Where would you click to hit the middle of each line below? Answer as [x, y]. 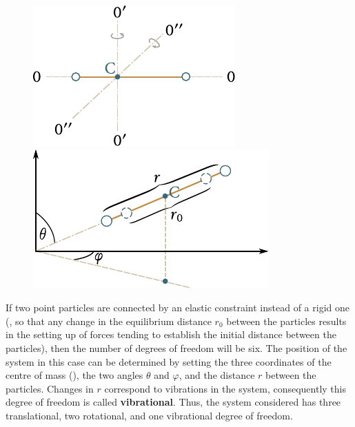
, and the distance [217, 375]
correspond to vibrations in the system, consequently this [225, 388]
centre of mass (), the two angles [74, 375]
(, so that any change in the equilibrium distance [109, 321]
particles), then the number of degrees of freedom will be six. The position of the [176, 347]
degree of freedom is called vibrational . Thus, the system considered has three [173, 402]
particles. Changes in [50, 388]
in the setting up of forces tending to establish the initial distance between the [171, 334]
